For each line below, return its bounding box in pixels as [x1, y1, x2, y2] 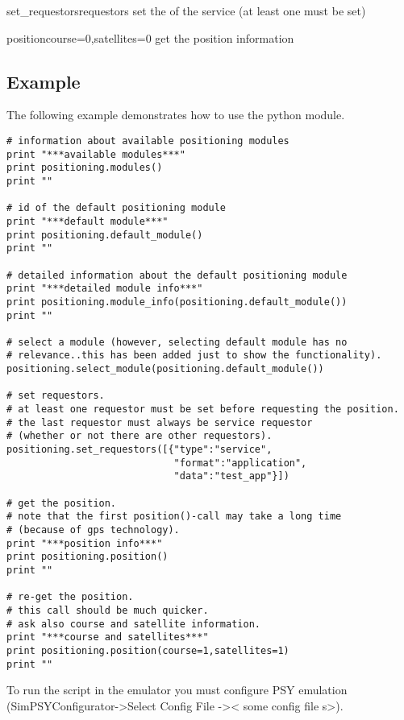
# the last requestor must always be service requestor [6, 416, 313, 428]
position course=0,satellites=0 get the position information [6, 29, 294, 46]
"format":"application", [173, 457, 307, 469]
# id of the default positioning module [6, 202, 227, 214]
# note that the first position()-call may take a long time [6, 511, 342, 523]
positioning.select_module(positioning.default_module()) [6, 363, 324, 375]
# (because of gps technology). [6, 524, 180, 536]
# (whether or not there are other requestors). [6, 430, 273, 442]
